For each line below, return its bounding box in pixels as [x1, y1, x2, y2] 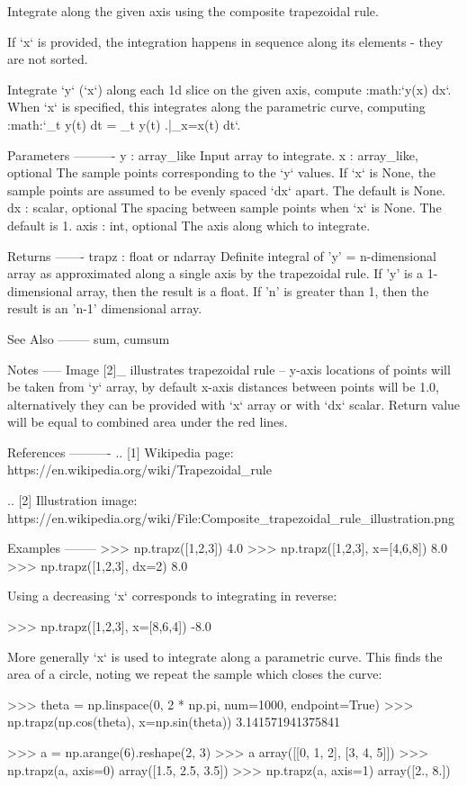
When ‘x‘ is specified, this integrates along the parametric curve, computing [7, 97, 426, 116]
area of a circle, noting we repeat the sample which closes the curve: [7, 664, 382, 683]
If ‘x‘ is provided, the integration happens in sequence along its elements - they [7, 32, 444, 50]
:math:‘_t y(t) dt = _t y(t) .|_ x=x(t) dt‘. [7, 114, 241, 133]
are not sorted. [7, 50, 88, 68]
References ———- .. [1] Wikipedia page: [7, 442, 234, 461]
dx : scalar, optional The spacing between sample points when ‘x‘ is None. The [7, 198, 442, 217]
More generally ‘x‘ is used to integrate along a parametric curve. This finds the [7, 646, 443, 665]
